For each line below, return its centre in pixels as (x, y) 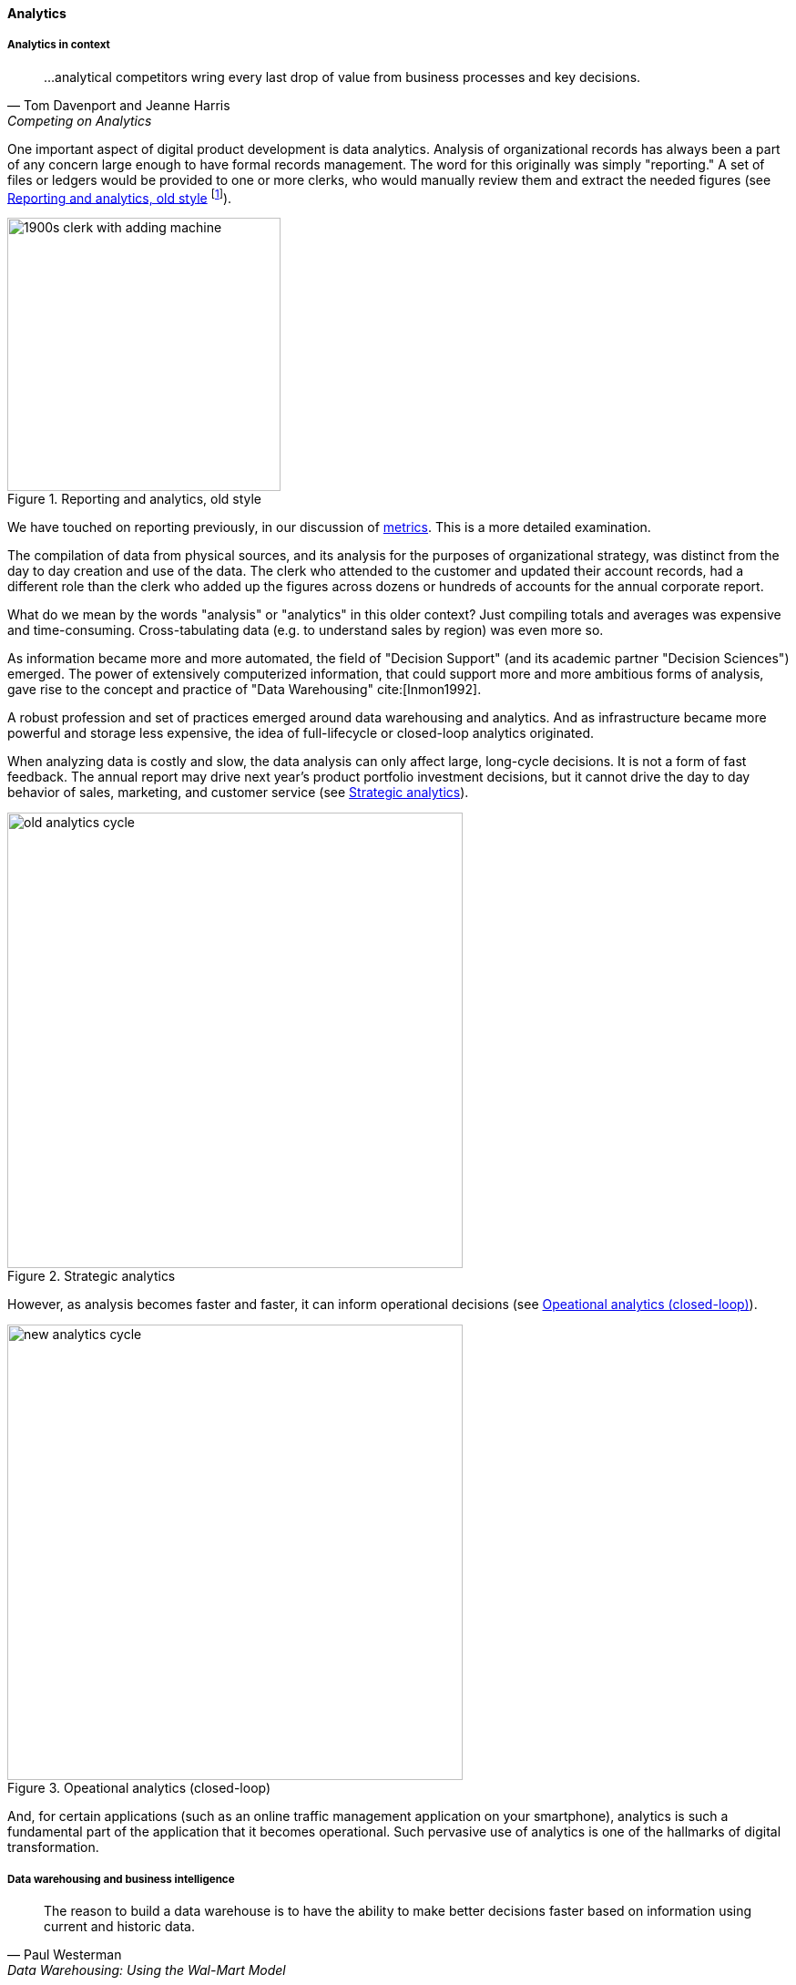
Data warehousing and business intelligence (121, 1879)
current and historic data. (120, 1927)
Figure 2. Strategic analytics (92, 1276)
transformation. (53, 1847)
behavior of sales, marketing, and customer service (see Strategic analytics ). (238, 793)
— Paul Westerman (65, 1955)
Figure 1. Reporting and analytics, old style (135, 499)
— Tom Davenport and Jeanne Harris (119, 105)
